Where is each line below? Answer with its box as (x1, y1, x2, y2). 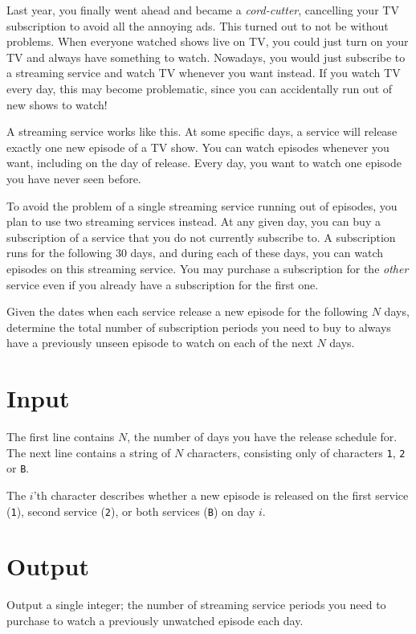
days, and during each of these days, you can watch (130, 244, 384, 261)
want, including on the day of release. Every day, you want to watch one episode (6, 154, 402, 171)
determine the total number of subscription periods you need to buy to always (6, 318, 391, 335)
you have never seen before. (6, 170, 141, 186)
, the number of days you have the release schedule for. (127, 428, 398, 444)
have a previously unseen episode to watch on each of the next (6, 334, 313, 351)
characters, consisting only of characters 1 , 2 (186, 444, 406, 460)
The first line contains (6, 428, 115, 444)
